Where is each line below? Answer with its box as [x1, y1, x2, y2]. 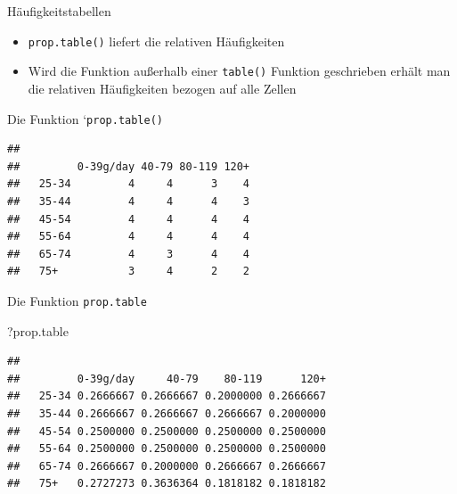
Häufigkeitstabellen [7, 2, 111, 20]
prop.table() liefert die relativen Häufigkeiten [28, 31, 285, 50]
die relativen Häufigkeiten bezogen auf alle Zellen [28, 78, 297, 97]
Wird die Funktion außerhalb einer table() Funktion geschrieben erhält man [28, 62, 451, 80]
